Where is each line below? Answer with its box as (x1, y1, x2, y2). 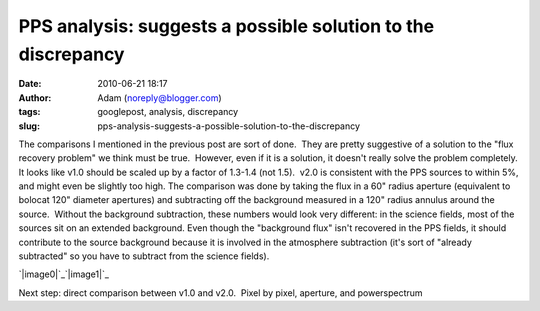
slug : (18, 120, 40, 132)
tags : (18, 106, 41, 118)
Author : (18, 91, 52, 104)
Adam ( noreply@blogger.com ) (97, 91, 222, 104)
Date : (18, 78, 42, 90)
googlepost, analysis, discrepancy (97, 106, 239, 118)
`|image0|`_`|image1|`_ (18, 268, 110, 280)
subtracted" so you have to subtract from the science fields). (18, 250, 270, 262)
